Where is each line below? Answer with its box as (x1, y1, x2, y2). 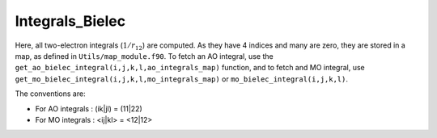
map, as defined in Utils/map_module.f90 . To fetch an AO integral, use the (15, 51, 274, 61)
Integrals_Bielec (15, 12, 125, 30)
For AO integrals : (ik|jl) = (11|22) (35, 103, 143, 113)
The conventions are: (15, 89, 86, 98)
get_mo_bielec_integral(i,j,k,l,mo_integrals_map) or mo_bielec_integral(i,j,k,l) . (15, 73, 348, 84)
